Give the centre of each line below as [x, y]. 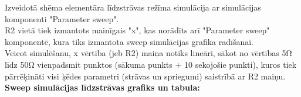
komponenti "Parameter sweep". [62, 18]
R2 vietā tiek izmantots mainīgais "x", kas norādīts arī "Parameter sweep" [137, 30]
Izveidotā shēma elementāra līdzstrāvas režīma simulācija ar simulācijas [133, 7]
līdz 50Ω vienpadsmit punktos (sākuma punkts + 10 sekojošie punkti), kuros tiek [151, 64]
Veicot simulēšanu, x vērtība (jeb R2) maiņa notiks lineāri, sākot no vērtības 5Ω [148, 53]
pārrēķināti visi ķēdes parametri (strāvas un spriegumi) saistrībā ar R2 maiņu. [145, 76]
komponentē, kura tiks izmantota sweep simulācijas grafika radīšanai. [129, 41]
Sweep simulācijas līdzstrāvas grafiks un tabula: [102, 87]
